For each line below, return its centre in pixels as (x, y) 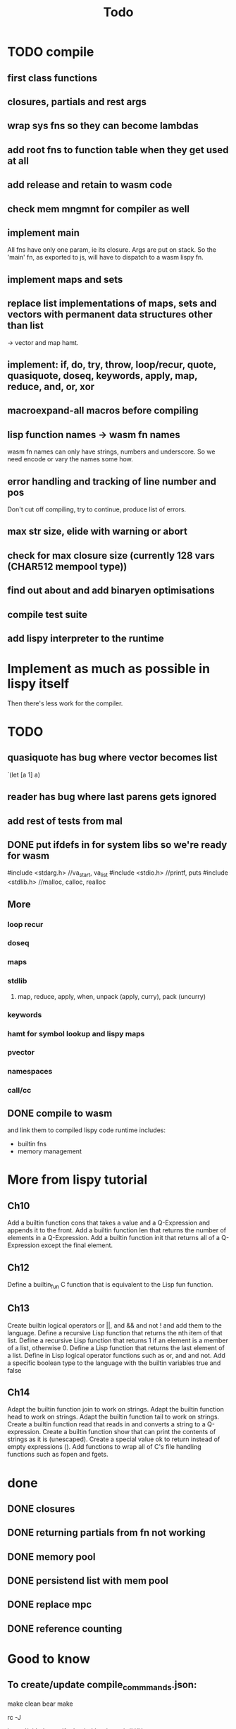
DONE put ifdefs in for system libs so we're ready (117, 845)
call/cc (19, 1091)
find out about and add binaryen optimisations (111, 591)
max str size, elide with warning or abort (98, 532)
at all (18, 160)
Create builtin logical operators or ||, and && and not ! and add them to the (114, 1325)
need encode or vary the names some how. (70, 459)
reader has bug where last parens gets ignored (112, 797)
